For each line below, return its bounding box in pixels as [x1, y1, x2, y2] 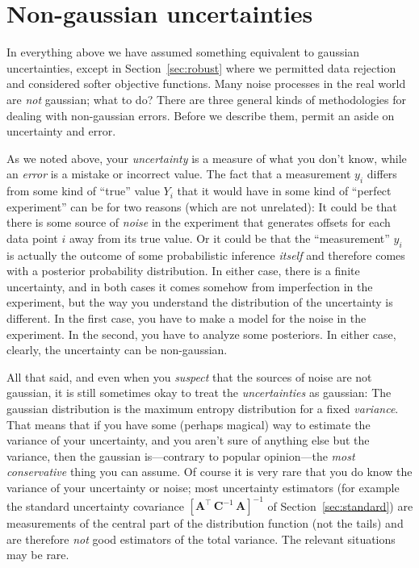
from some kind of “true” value [6, 182, 160, 199]
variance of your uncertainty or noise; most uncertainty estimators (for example [6, 478, 400, 495]
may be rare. [6, 546, 69, 563]
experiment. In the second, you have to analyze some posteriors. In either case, [6, 325, 396, 342]
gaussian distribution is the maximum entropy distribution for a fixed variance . [6, 400, 399, 416]
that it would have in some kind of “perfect [177, 182, 392, 199]
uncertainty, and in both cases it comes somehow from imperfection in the [6, 278, 373, 294]
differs [367, 165, 397, 182]
